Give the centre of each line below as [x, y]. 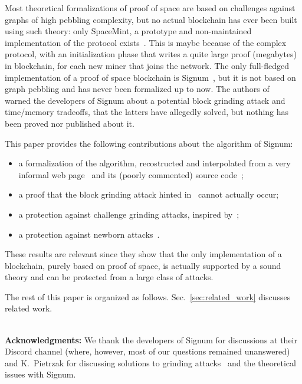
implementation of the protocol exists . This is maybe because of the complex [146, 42]
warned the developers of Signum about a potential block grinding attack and [145, 100]
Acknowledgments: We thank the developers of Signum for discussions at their [151, 339]
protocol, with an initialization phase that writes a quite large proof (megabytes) [151, 54]
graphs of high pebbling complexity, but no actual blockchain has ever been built [151, 19]
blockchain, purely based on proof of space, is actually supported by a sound [143, 265]
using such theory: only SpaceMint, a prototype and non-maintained [128, 31]
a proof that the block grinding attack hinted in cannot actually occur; [149, 194]
